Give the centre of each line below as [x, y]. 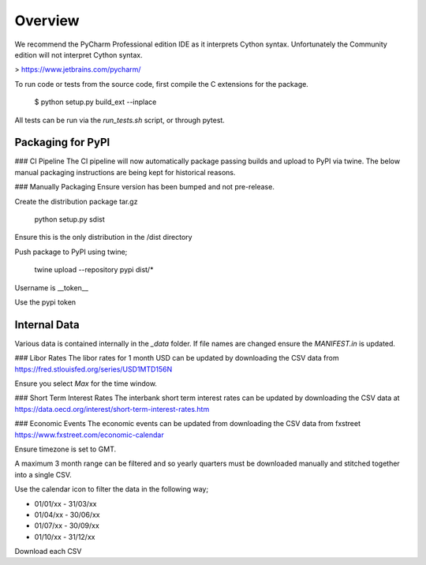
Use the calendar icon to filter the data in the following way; [112, 489]
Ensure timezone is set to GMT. [65, 449]
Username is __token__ [51, 287]
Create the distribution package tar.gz [76, 201]
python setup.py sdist [70, 219]
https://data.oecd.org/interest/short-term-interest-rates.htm [112, 409]
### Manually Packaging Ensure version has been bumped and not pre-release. [145, 187]
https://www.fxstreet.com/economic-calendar [90, 435]
